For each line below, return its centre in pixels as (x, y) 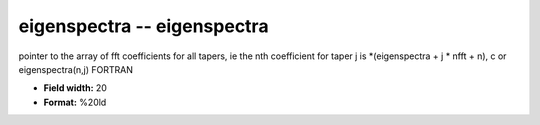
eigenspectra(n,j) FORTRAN (76, 69)
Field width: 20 (75, 88)
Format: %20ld (75, 102)
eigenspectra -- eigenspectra (143, 26)
